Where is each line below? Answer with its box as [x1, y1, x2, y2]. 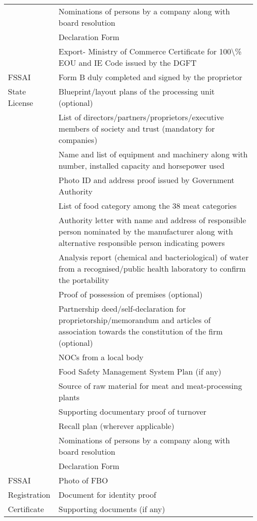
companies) [58, 134, 97, 145]
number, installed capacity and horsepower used [58, 160, 225, 171]
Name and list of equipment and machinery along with [58, 148, 248, 160]
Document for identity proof [58, 489, 156, 500]
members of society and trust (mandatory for [58, 123, 215, 134]
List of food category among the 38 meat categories [58, 200, 237, 211]
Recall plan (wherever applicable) [58, 420, 174, 431]
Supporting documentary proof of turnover [58, 406, 207, 417]
